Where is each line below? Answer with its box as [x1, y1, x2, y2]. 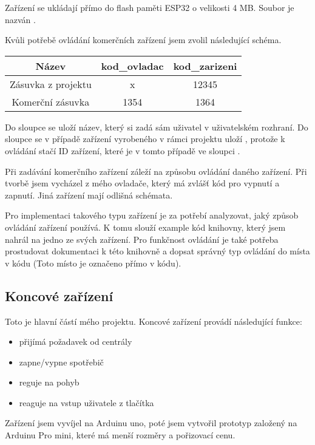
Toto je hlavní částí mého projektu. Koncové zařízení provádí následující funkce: [5, 314, 302, 327]
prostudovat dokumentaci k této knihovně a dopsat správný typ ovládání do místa [5, 245, 310, 257]
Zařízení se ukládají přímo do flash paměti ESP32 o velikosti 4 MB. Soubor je [5, 1, 294, 13]
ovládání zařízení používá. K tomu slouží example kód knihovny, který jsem [5, 220, 286, 233]
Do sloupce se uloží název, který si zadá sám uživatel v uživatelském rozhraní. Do [5, 120, 308, 133]
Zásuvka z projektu [10, 76, 92, 91]
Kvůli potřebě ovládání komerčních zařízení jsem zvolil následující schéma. [5, 33, 282, 46]
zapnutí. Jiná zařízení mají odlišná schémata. [5, 188, 173, 201]
